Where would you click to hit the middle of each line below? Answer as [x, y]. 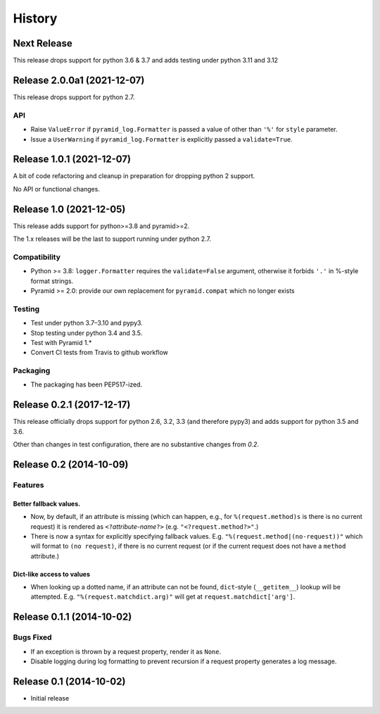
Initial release [50, 698]
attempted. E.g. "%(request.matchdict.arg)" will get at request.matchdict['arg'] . [163, 597]
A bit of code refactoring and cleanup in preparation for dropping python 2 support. [134, 176]
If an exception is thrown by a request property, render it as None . [126, 651]
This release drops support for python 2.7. [74, 97]
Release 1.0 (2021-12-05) [69, 209]
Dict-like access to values [52, 574]
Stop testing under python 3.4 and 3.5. [87, 333]
